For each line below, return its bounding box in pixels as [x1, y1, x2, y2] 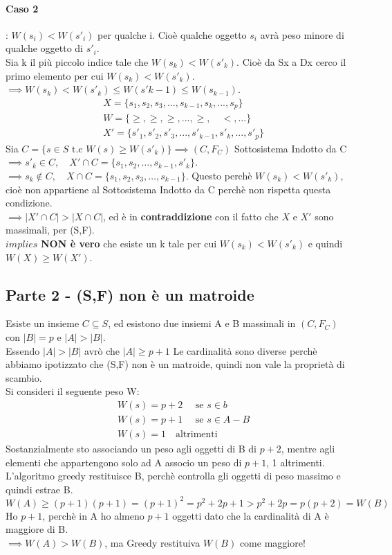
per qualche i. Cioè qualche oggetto [97, 27, 247, 42]
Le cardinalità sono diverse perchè [173, 343, 317, 358]
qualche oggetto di [6, 41, 83, 55]
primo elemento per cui [6, 68, 104, 82]
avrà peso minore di [260, 27, 344, 42]
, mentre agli [281, 441, 335, 455]
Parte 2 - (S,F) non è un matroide [6, 283, 254, 305]
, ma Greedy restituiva [104, 536, 200, 550]
